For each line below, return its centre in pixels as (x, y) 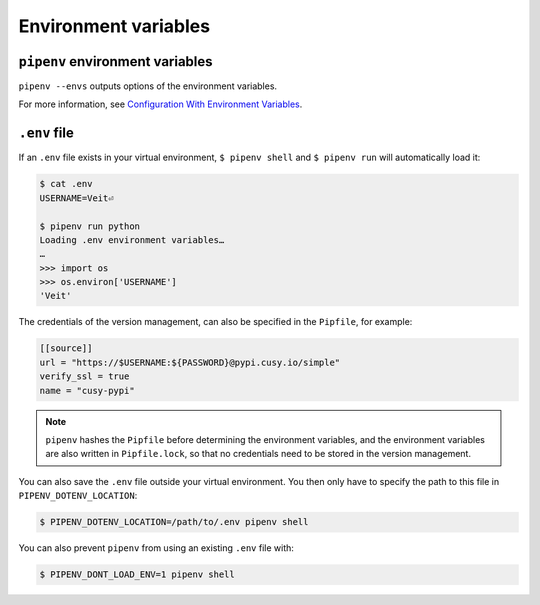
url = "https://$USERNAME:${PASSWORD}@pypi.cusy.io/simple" (190, 362)
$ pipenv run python (89, 226)
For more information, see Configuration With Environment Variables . (160, 104)
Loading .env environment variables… (132, 239)
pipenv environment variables (116, 61)
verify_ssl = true (84, 376)
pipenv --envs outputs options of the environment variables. (148, 86)
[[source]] (66, 348)
